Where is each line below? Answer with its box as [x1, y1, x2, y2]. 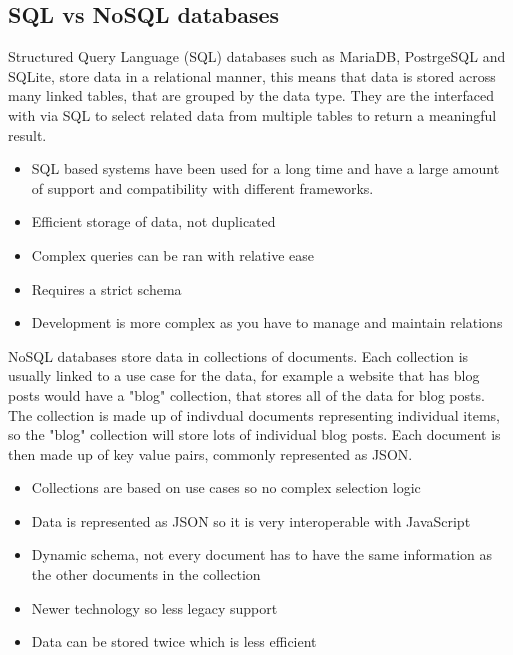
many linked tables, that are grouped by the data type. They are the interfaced [8, 85, 494, 106]
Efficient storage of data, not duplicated [31, 211, 276, 232]
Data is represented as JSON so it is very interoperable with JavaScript [31, 510, 471, 531]
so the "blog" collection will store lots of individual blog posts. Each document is [8, 424, 501, 445]
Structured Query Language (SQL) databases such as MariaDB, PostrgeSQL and [8, 46, 506, 67]
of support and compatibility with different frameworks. [31, 177, 374, 198]
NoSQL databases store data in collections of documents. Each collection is [8, 345, 469, 366]
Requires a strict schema [31, 278, 182, 299]
